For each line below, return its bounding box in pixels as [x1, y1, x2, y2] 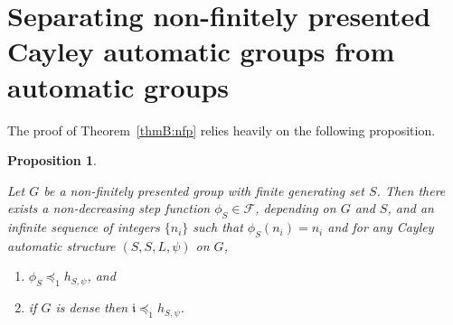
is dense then [55, 298, 128, 317]
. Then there [376, 181, 446, 200]
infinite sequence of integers [7, 218, 160, 237]
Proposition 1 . [7, 151, 97, 170]
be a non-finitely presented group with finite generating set [43, 181, 364, 200]
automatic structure [7, 236, 116, 255]
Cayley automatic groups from [7, 32, 395, 70]
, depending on [255, 199, 336, 218]
